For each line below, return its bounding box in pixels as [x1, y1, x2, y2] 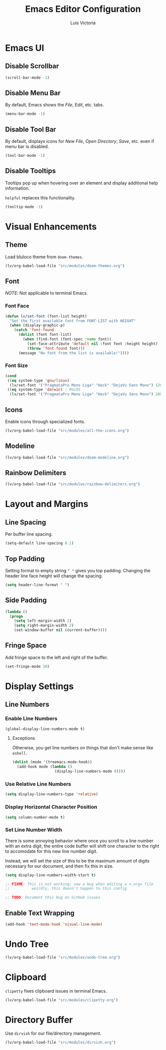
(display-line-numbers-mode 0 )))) [54, 769, 125, 774]
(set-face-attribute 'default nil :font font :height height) [27, 341, 158, 346]
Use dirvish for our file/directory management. [5, 1030, 102, 1037]
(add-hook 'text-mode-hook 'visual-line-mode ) [5, 922, 103, 927]
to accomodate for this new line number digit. [5, 848, 98, 854]
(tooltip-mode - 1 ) [5, 204, 43, 209]
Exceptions [12, 735, 36, 741]
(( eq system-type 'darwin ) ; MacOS [7, 387, 81, 392]
